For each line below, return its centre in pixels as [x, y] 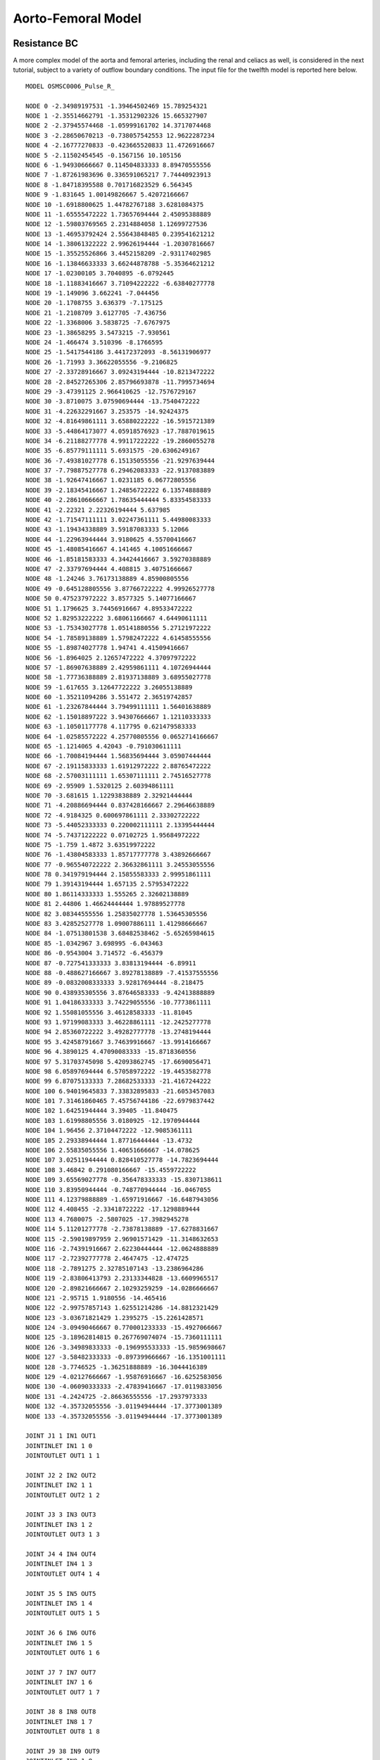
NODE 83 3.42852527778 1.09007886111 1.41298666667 [116, 924]
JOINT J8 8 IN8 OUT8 [61, 1712]
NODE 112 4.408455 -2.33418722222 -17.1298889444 [113, 1209]
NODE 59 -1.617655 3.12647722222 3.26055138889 [109, 687]
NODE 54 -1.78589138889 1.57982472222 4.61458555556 [118, 638]
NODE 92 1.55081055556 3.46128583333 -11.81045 [109, 1012]
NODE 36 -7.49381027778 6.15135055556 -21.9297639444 [120, 460]
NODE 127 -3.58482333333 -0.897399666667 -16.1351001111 [126, 1357]
